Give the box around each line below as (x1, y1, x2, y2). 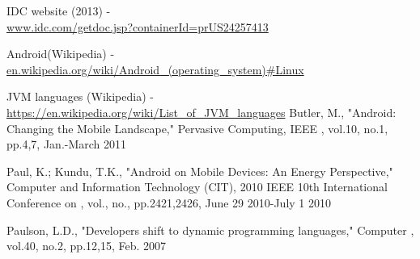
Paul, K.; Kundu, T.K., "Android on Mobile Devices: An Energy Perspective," (6, 162, 393, 179)
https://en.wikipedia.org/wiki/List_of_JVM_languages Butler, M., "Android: (6, 103, 397, 120)
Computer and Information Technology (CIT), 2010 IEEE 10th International (6, 178, 388, 195)
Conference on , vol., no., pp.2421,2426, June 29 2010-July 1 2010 (6, 194, 332, 211)
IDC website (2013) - (6, 2, 111, 19)
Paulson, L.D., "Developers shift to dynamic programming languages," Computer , (6, 221, 414, 238)
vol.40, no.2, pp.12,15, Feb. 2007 (6, 237, 167, 254)
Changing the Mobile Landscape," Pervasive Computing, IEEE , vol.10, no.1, (6, 119, 388, 136)
